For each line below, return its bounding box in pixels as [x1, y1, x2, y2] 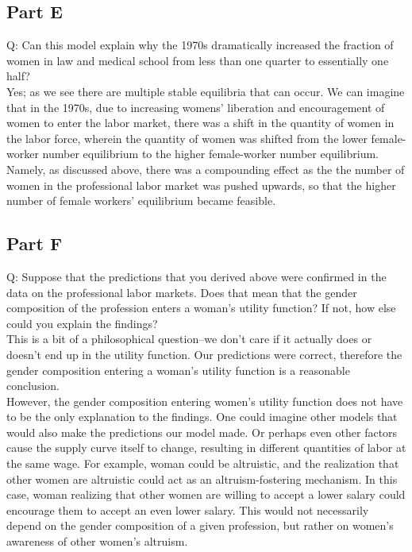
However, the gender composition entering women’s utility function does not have [6, 392, 403, 409]
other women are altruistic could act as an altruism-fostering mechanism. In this [6, 470, 398, 487]
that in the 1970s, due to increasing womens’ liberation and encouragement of [6, 98, 385, 115]
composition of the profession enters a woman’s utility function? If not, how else [6, 299, 396, 316]
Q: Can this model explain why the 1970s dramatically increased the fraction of [6, 37, 394, 53]
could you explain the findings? [6, 315, 158, 331]
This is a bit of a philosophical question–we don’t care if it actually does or [6, 330, 372, 347]
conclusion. [6, 377, 60, 394]
